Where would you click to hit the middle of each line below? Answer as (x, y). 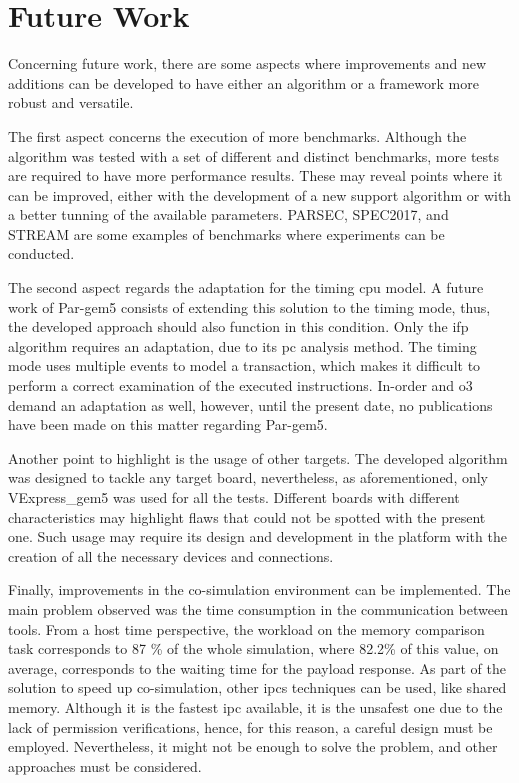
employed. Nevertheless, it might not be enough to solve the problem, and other (253, 746)
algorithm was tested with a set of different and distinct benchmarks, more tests (254, 155)
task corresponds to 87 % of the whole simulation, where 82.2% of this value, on (253, 648)
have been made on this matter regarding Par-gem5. (168, 424)
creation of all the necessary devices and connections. (171, 555)
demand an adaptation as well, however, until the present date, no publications (250, 404)
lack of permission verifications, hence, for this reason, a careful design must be (250, 726)
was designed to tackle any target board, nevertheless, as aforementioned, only (248, 477)
